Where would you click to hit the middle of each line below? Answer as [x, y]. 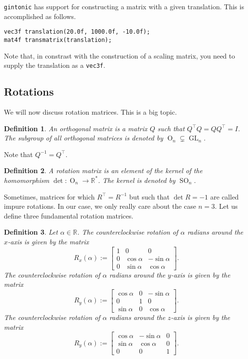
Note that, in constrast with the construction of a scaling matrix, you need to [120, 55]
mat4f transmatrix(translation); [58, 40]
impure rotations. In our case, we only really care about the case [100, 206]
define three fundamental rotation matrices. [69, 215]
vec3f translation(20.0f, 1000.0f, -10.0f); [77, 32]
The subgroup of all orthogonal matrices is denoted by [84, 138]
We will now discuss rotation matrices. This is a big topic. [90, 112]
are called [224, 196]
